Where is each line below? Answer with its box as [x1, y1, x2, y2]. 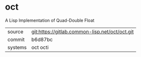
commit [7, 36, 25, 43]
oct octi [31, 44, 49, 51]
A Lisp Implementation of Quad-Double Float [5, 17, 95, 23]
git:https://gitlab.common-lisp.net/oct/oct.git [31, 28, 134, 35]
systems [7, 44, 27, 51]
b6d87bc [31, 36, 53, 43]
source [7, 28, 23, 35]
